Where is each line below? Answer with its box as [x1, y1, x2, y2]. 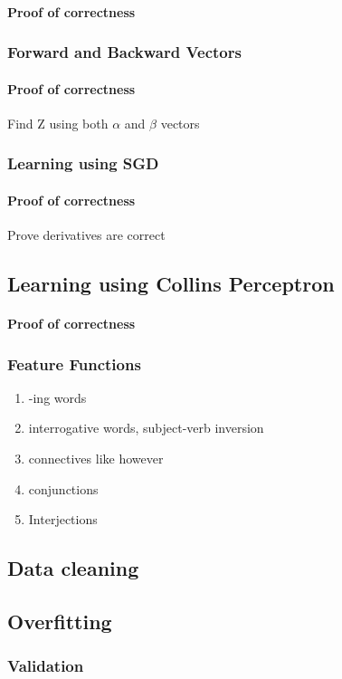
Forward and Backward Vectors [7, 41, 242, 63]
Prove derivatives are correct [7, 225, 166, 244]
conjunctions [28, 479, 99, 498]
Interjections [28, 510, 98, 529]
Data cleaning [7, 554, 139, 582]
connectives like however [28, 449, 164, 468]
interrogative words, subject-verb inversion [28, 418, 264, 437]
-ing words [28, 387, 87, 406]
